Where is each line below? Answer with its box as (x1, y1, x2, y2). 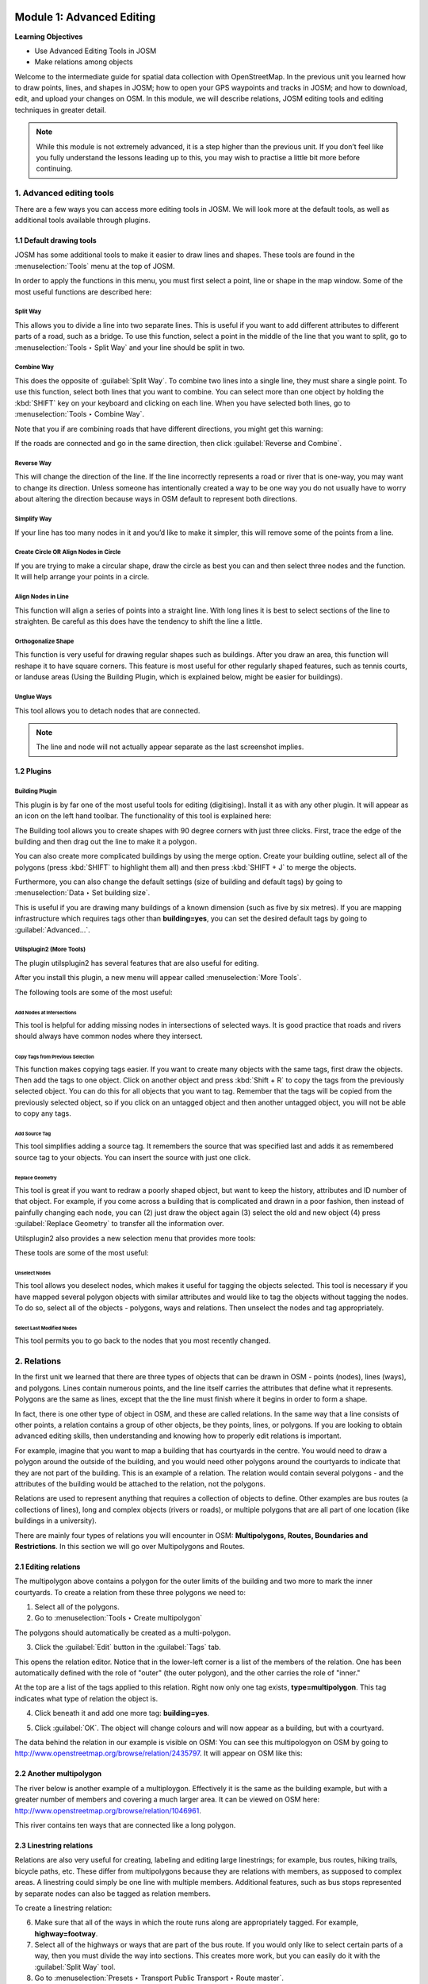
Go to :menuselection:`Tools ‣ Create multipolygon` (34, 1613, 202, 1623)
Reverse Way (14, 459, 52, 467)
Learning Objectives (14, 32, 83, 41)
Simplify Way (14, 514, 52, 523)
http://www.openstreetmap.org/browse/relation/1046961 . (14, 1805, 201, 1815)
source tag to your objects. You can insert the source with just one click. (14, 1152, 251, 1162)
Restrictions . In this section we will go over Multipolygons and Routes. (14, 1541, 245, 1551)
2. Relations (14, 1355, 62, 1367)
